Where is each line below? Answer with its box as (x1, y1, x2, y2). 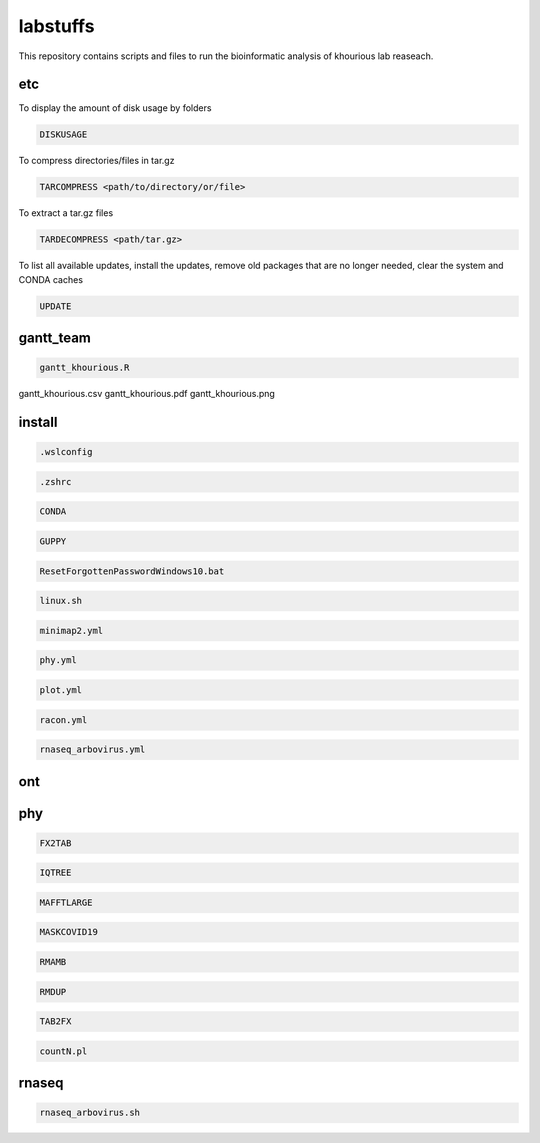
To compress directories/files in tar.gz (18, 155, 175, 167)
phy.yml (39, 655, 77, 666)
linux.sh (39, 595, 83, 607)
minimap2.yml (39, 625, 104, 636)
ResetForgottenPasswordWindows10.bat (39, 565, 225, 577)
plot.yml (39, 684, 83, 695)
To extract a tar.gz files (18, 207, 114, 219)
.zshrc (39, 476, 72, 487)
